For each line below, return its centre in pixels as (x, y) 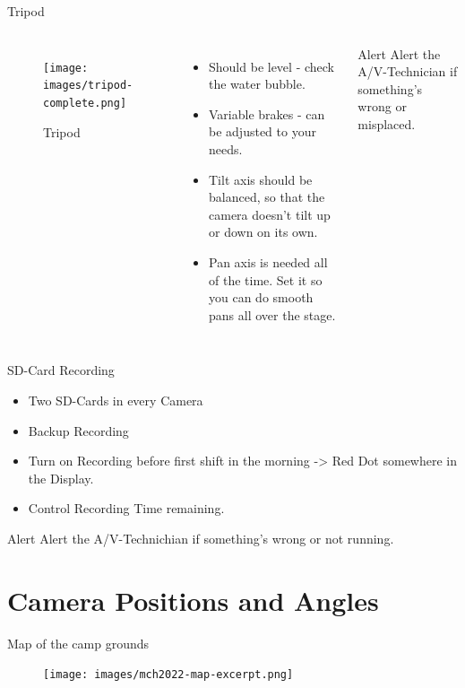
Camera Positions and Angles (193, 600)
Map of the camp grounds (78, 643)
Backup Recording (78, 430)
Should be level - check (272, 66)
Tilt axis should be (261, 179)
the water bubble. (257, 84)
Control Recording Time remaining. (126, 508)
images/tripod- (88, 86)
